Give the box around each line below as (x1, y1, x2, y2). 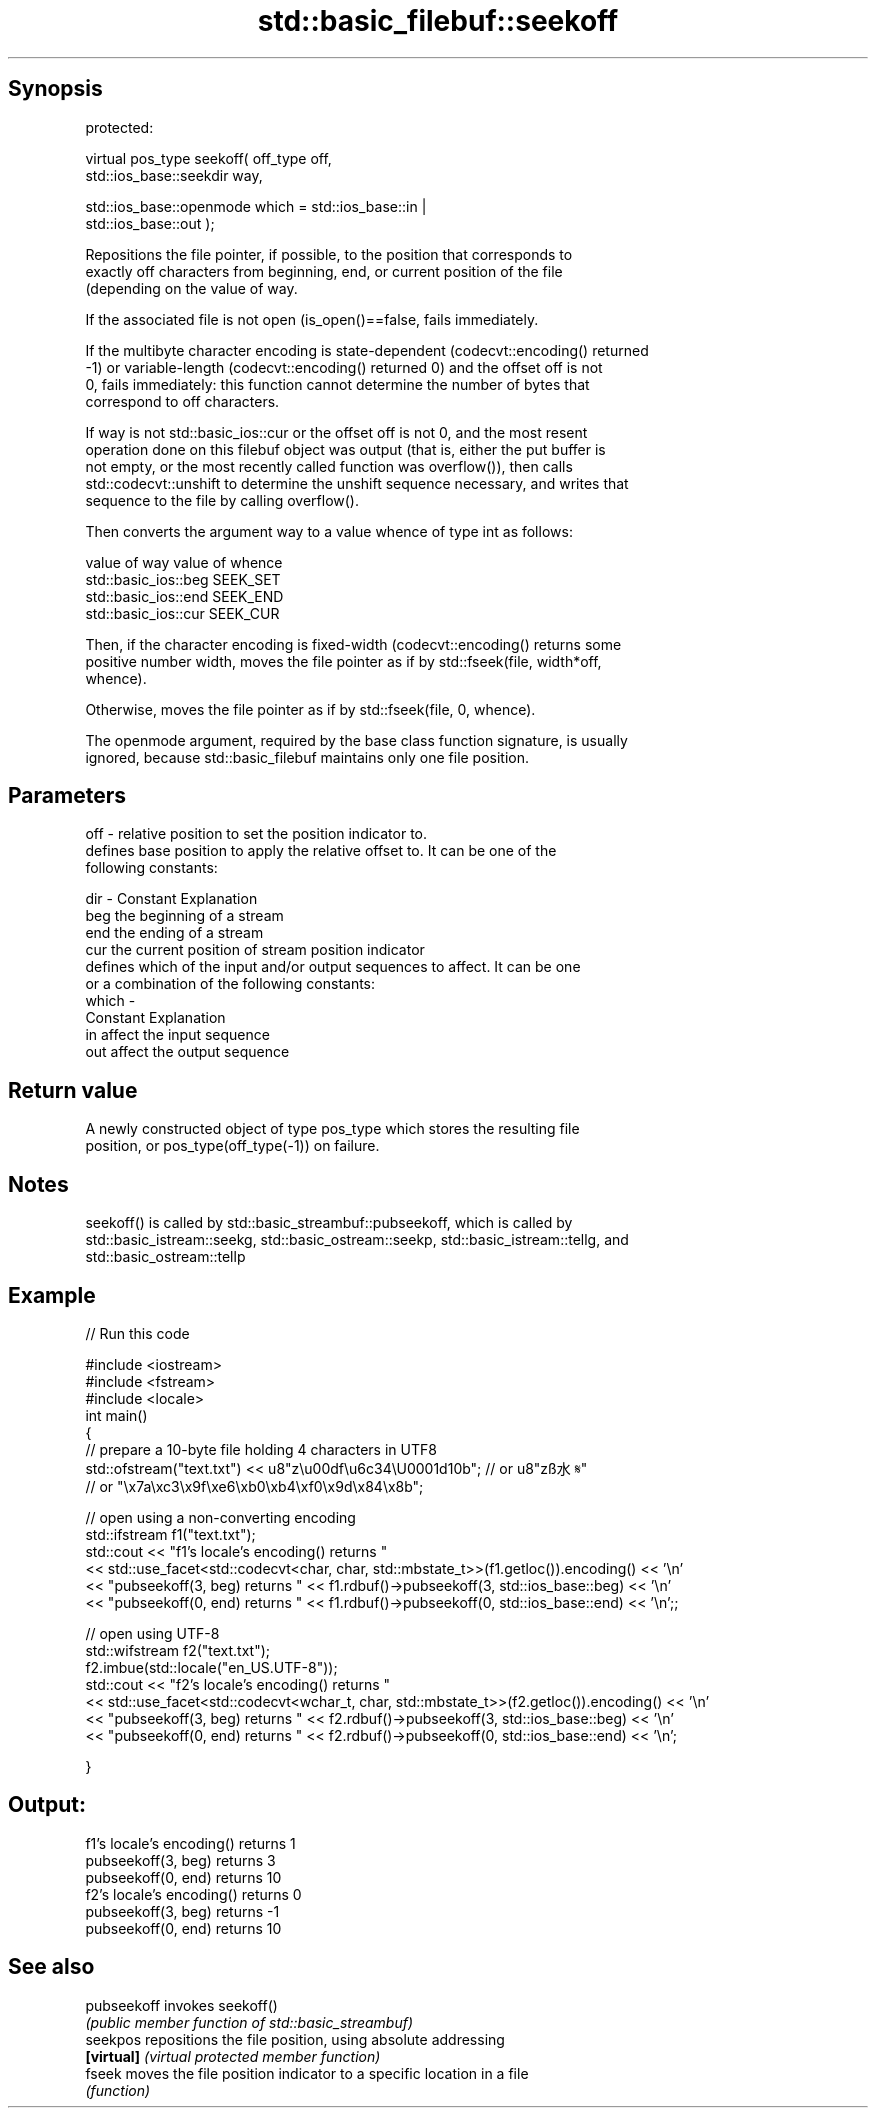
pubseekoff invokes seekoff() (85, 1996, 278, 2014)
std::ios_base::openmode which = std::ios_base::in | (85, 197, 427, 215)
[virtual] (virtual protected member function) (85, 2047, 381, 2065)
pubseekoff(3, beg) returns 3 (85, 1851, 276, 1869)
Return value (8, 1077, 138, 1103)
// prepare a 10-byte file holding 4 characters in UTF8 (85, 1440, 437, 1458)
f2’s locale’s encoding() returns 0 (85, 1885, 302, 1903)
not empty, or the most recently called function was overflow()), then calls (85, 457, 573, 475)
